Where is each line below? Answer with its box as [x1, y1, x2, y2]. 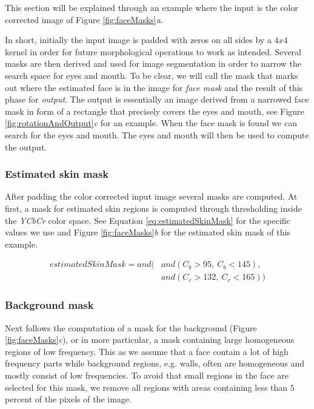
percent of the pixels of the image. [5, 393, 132, 405]
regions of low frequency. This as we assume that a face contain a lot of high [5, 345, 289, 357]
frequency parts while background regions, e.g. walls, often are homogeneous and [5, 357, 305, 370]
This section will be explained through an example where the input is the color [5, 1, 298, 13]
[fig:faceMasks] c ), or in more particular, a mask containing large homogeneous [5, 333, 295, 346]
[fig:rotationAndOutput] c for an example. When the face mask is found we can [5, 117, 297, 129]
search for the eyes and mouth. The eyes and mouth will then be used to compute [5, 128, 309, 141]
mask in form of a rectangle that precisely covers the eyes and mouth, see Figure [5, 104, 304, 117]
